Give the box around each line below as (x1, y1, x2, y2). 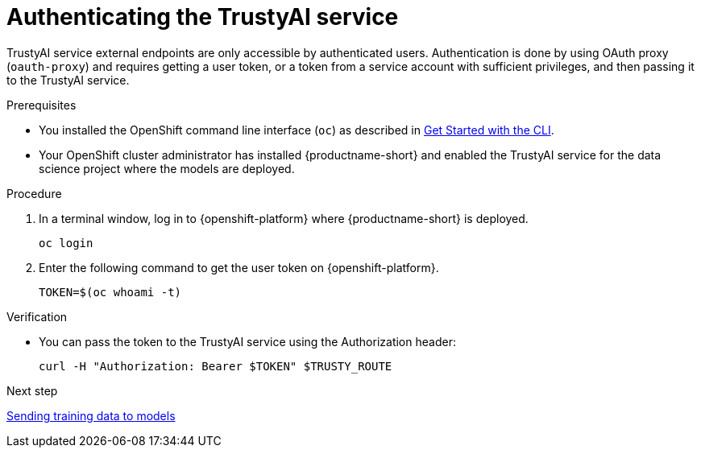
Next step (6, 383, 58, 398)
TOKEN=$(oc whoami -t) (39, 285, 182, 299)
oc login (39, 236, 93, 250)
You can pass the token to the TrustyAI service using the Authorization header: (39, 334, 456, 349)
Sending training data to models (6, 408, 176, 423)
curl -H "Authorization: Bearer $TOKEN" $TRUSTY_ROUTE (39, 359, 392, 373)
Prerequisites (6, 97, 77, 112)
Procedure (6, 186, 62, 200)
